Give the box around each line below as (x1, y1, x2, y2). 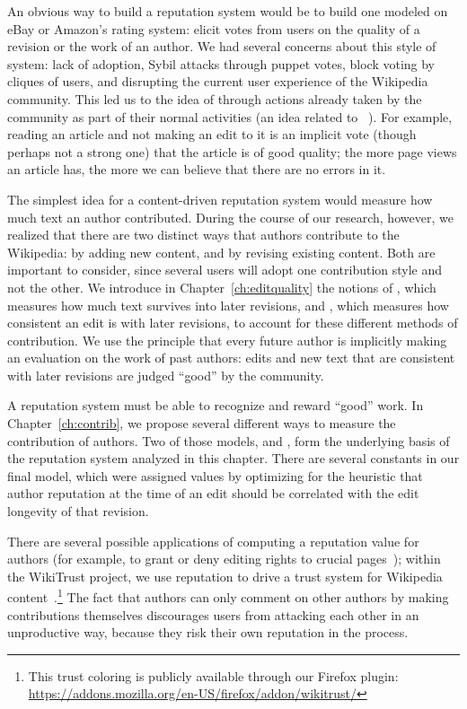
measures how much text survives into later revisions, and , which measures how (7, 295, 449, 314)
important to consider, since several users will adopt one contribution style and (7, 260, 443, 279)
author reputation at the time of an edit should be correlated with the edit (7, 484, 419, 503)
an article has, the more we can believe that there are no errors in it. (7, 160, 386, 179)
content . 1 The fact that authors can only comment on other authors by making (7, 585, 449, 607)
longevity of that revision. (7, 502, 149, 521)
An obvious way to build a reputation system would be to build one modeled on (7, 2, 448, 20)
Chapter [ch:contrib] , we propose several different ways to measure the (7, 414, 396, 433)
